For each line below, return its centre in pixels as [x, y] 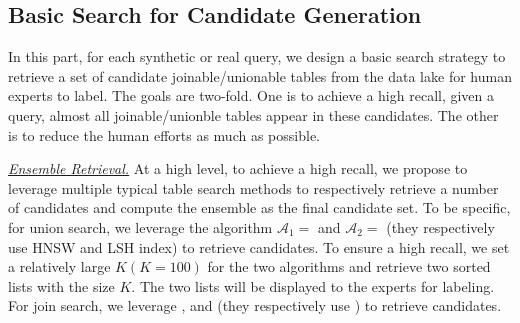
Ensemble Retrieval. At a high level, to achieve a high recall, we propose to [238, 168]
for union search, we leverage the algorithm [140, 226]
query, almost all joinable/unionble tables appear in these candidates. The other [253, 114]
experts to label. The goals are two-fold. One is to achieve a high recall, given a [251, 95]
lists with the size [61, 285]
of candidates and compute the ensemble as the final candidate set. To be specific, [259, 207]
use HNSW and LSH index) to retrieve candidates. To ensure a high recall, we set [259, 246]
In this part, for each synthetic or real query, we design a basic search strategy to [257, 56]
